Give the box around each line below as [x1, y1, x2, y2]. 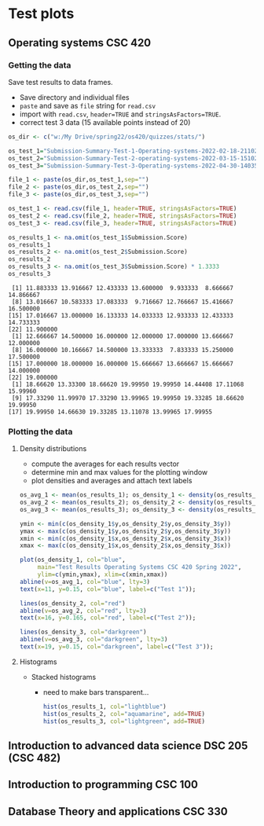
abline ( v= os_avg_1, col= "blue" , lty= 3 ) [19, 578, 151, 586]
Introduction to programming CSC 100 [8, 778, 199, 791]
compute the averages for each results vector [31, 459, 180, 468]
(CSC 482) [8, 751, 61, 765]
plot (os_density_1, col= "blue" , [19, 556, 126, 564]
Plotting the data [8, 426, 73, 437]
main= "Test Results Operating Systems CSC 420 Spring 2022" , [37, 564, 242, 571]
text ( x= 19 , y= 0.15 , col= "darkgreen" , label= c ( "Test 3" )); [19, 643, 214, 651]
